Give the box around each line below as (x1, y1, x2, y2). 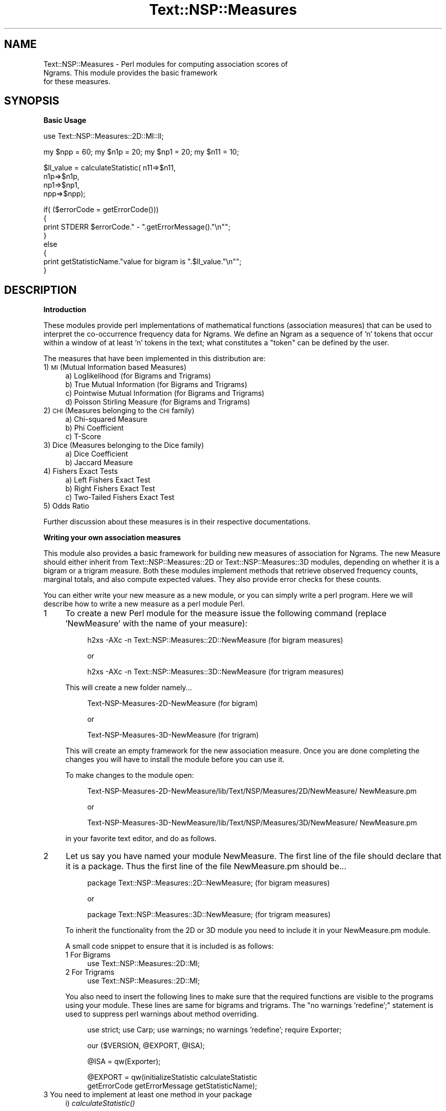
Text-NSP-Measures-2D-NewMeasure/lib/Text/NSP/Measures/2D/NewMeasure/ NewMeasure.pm (87, 787, 417, 796)
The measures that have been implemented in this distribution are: (43, 354, 266, 363)
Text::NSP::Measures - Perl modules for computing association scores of (43, 59, 288, 68)
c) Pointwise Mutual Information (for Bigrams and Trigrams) (65, 389, 265, 398)
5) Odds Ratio (43, 501, 90, 511)
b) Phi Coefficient (65, 423, 124, 433)
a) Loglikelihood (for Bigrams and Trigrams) (65, 371, 211, 381)
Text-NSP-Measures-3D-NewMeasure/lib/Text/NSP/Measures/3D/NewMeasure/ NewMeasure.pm (87, 818, 417, 827)
